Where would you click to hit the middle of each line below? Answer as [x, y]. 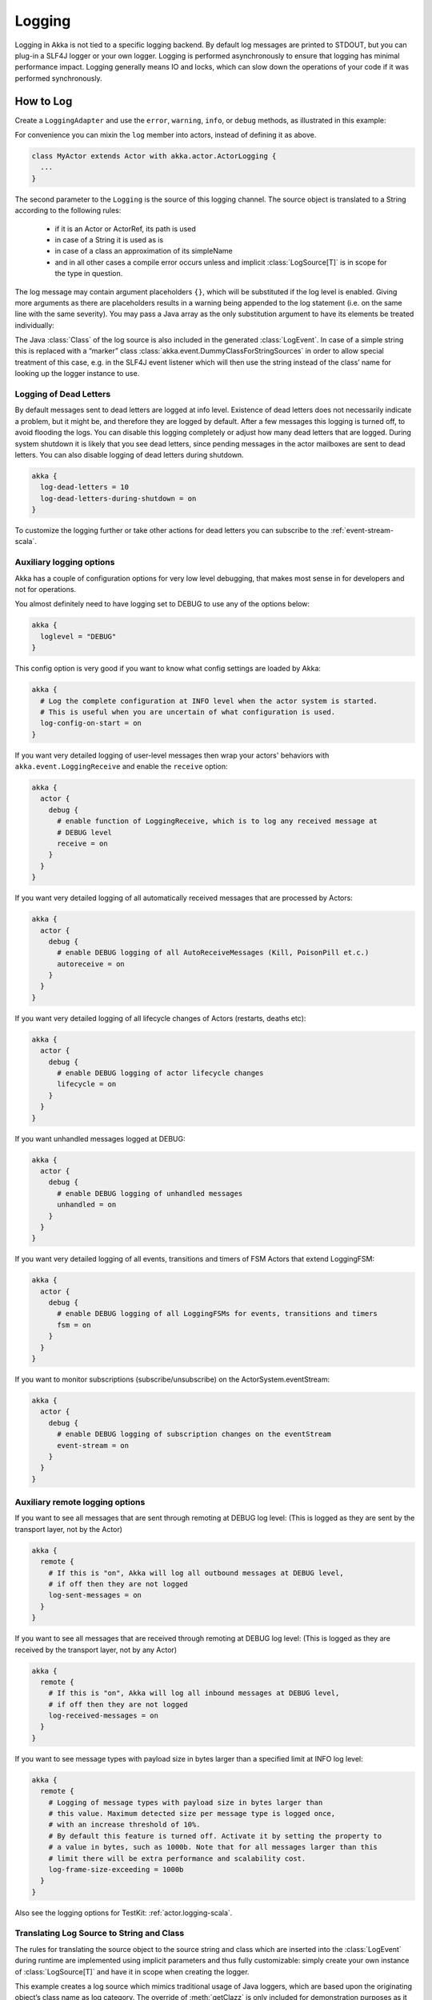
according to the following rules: [68, 210]
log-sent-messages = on [95, 1595]
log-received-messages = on [104, 1716]
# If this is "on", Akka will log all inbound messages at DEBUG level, [194, 1693]
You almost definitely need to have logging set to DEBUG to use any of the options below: [162, 604]
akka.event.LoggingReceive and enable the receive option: [121, 766]
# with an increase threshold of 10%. [124, 1825]
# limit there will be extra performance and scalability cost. [177, 1858]
